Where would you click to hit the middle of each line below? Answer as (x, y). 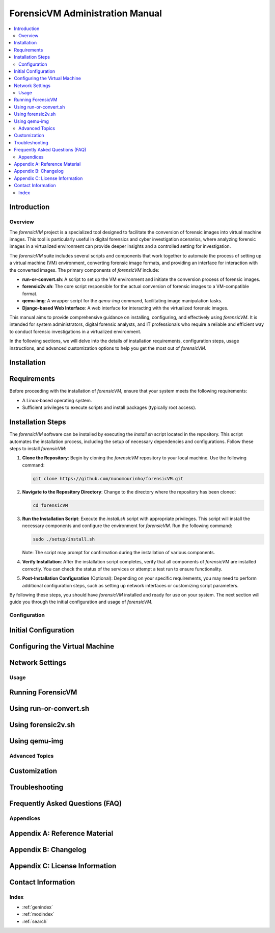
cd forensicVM (50, 505)
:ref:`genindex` (38, 907)
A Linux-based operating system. (57, 400)
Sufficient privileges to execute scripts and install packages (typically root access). (109, 407)
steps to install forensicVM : (38, 448)
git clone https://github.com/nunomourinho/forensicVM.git (108, 478)
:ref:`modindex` (38, 914)
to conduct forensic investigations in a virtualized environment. (75, 331)
